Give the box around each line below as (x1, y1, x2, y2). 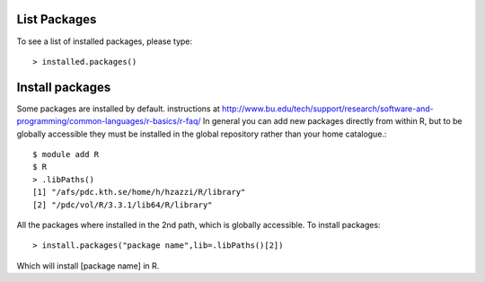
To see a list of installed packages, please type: (16, 36, 193, 47)
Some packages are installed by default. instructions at (16, 103, 220, 114)
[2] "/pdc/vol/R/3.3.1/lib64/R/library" (32, 199, 213, 210)
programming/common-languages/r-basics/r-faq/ (16, 116, 201, 127)
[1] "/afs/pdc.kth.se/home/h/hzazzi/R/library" (32, 187, 246, 198)
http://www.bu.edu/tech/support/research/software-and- (221, 103, 435, 114)
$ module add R (32, 149, 100, 159)
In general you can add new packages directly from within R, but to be (202, 116, 463, 127)
